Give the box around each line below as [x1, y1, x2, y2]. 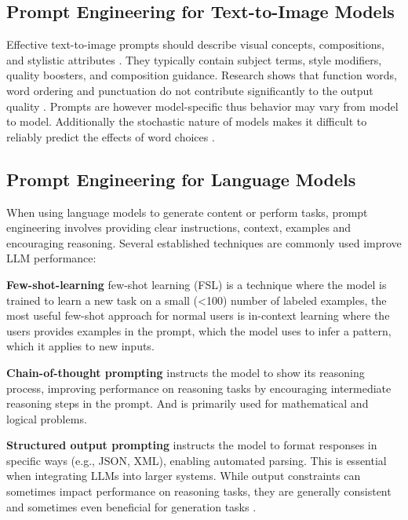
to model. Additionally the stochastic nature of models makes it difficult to [6, 113, 367, 130]
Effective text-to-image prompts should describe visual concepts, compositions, [6, 36, 384, 53]
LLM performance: [6, 250, 97, 266]
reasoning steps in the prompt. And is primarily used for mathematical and [6, 395, 369, 412]
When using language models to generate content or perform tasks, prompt [6, 203, 368, 220]
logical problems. [6, 410, 87, 427]
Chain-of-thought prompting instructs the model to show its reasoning [6, 364, 365, 380]
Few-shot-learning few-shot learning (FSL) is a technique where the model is [6, 276, 387, 292]
